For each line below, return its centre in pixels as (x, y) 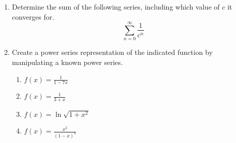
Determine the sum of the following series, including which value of (116, 7)
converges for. (33, 16)
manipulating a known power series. (67, 62)
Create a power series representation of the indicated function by (112, 52)
